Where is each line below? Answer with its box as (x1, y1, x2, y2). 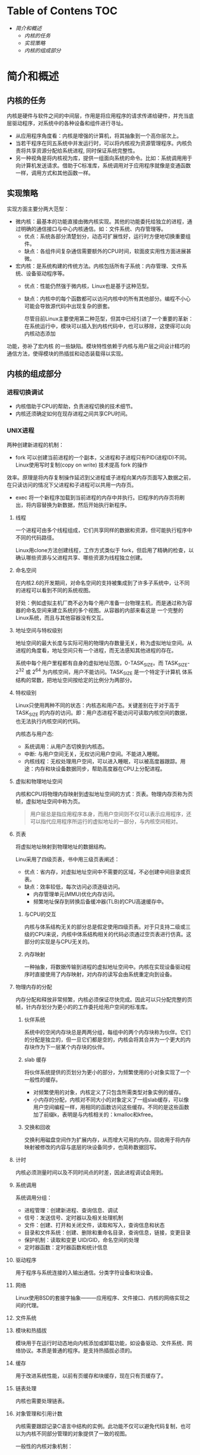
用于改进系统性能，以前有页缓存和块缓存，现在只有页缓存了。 (15, 1372, 167, 1379)
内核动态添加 (24, 329, 56, 337)
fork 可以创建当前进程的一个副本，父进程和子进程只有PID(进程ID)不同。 (15, 454, 190, 461)
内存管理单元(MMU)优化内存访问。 (33, 890, 118, 898)
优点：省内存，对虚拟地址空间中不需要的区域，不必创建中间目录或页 (24, 868, 191, 875)
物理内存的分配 (15, 983, 52, 990)
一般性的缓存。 (24, 1076, 61, 1083)
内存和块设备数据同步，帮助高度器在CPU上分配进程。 (34, 765, 166, 772)
